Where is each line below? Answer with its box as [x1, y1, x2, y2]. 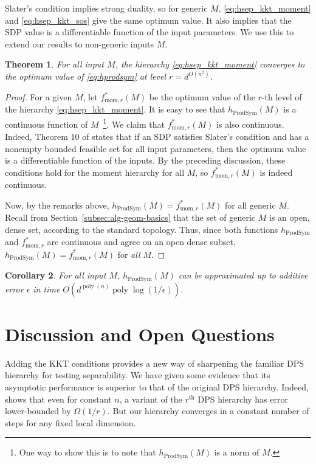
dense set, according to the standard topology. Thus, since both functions [5, 223, 278, 235]
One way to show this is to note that [19, 446, 156, 459]
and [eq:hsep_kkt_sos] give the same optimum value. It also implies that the [5, 13, 292, 26]
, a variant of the [119, 392, 182, 405]
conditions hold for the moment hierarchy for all [5, 165, 185, 178]
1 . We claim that [103, 116, 165, 130]
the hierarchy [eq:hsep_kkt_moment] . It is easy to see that [5, 103, 225, 116]
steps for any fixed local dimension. [5, 416, 136, 429]
